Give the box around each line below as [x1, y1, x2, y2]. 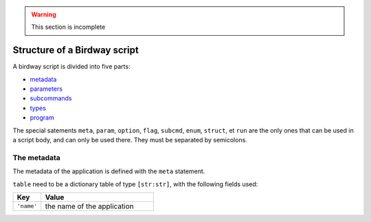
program [30, 113, 54, 122]
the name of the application [45, 201, 134, 211]
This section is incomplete [31, 23, 106, 31]
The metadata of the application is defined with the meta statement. [12, 167, 205, 175]
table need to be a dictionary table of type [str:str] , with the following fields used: [12, 179, 258, 188]
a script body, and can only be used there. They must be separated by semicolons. [12, 136, 247, 144]
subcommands [30, 94, 72, 102]
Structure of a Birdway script [12, 45, 139, 56]
